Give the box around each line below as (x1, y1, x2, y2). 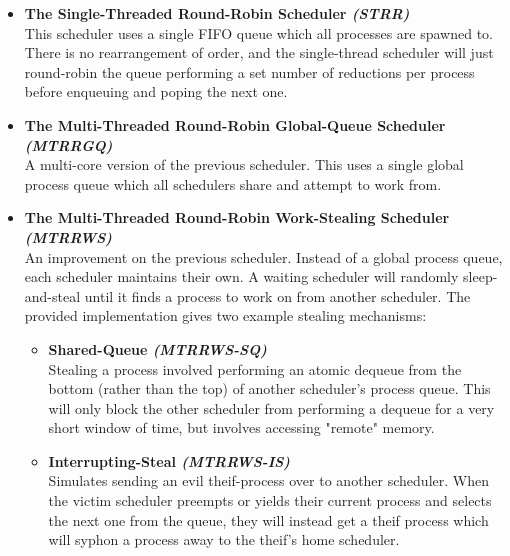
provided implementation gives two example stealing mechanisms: (24, 305, 427, 326)
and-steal (24, 285, 81, 306)
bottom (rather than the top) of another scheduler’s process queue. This (48, 378, 491, 399)
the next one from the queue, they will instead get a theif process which (48, 509, 489, 530)
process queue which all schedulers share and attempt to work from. (24, 173, 442, 194)
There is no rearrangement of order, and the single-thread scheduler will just (24, 42, 494, 63)
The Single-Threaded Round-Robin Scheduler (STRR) (24, 3, 410, 23)
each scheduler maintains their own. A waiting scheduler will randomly (24, 266, 459, 287)
